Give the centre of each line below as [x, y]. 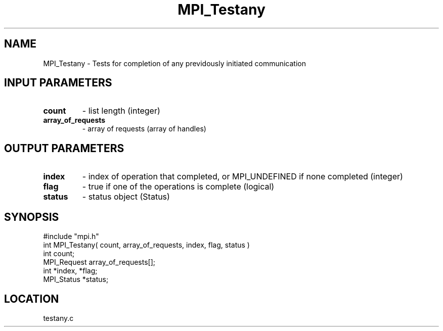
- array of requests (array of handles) [144, 129]
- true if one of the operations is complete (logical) [178, 187]
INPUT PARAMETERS [58, 83]
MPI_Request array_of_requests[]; [99, 262]
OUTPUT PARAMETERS [64, 148]
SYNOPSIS [32, 217]
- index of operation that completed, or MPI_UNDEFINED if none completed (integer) [242, 177]
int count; [59, 254]
